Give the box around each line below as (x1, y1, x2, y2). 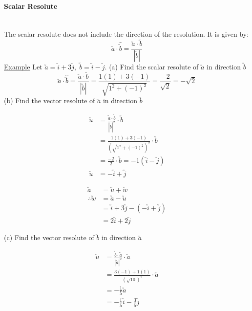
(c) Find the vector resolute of (4, 232, 94, 243)
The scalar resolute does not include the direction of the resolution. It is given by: (4, 29, 249, 39)
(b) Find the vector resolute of (4, 95, 95, 106)
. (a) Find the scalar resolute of (105, 62, 199, 72)
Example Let (4, 62, 42, 72)
